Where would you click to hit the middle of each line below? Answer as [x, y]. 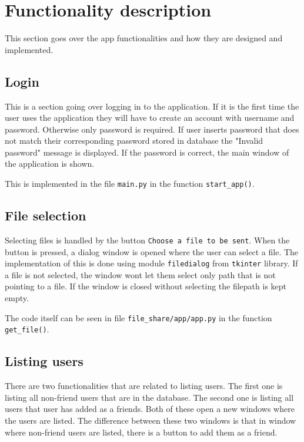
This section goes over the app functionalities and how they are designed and [144, 38]
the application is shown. [50, 164]
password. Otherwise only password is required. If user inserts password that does [152, 129]
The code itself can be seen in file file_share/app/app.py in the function [138, 317]
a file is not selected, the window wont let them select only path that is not [140, 274]
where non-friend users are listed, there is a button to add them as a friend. [141, 432]
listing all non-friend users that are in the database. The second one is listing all [149, 397]
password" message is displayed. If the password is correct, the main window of [147, 152]
